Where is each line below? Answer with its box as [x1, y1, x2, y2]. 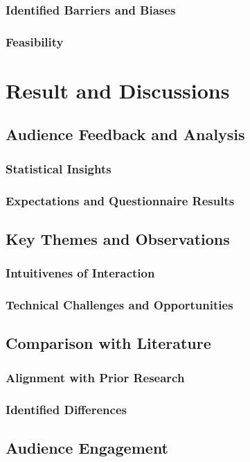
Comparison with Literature [6, 332, 211, 354]
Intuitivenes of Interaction [6, 264, 155, 282]
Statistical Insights [6, 160, 111, 177]
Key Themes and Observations [6, 228, 230, 249]
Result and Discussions [6, 76, 230, 104]
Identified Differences [6, 400, 127, 418]
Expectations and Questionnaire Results [6, 191, 235, 209]
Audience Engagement [6, 436, 169, 458]
